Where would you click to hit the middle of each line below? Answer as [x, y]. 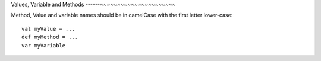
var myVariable [44, 45]
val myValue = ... [48, 29]
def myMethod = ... [50, 37]
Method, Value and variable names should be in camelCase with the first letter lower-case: [122, 15]
